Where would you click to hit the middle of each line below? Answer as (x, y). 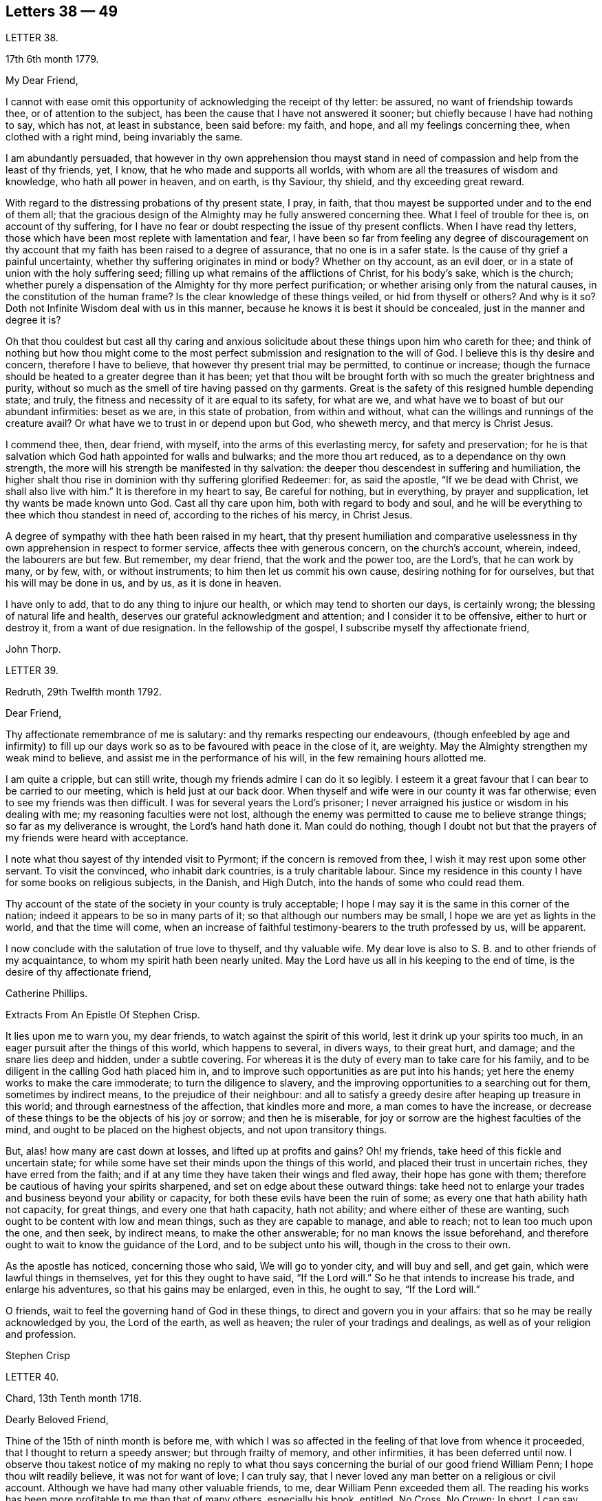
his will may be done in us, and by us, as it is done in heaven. (143, 583)
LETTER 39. (32, 671)
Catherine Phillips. (47, 994)
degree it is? (33, 320)
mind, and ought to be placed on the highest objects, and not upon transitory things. (196, 1130)
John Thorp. (33, 649)
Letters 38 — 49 (62, 11)
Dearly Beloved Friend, (57, 1420)
